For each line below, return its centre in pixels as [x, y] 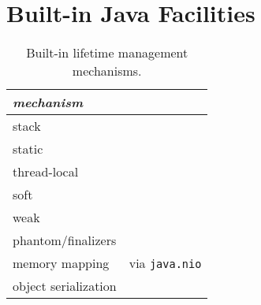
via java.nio [165, 263]
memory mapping [61, 263]
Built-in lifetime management [107, 53]
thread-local [46, 172]
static [28, 149]
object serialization [65, 286]
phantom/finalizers [65, 240]
